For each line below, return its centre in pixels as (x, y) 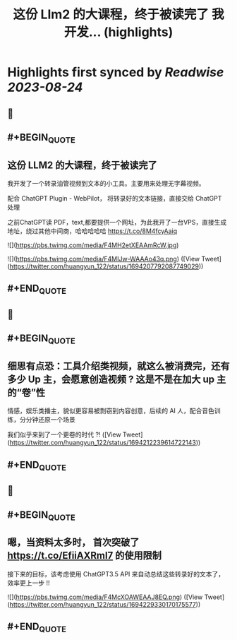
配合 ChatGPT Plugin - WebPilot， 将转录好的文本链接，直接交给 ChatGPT (115, 198)
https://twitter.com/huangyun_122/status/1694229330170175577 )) (105, 604)
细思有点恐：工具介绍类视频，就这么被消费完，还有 (119, 366)
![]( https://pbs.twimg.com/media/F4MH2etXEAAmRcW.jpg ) (93, 245)
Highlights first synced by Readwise (116, 72)
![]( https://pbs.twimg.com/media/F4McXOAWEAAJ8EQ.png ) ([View (105, 597)
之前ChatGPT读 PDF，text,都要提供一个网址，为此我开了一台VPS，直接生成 (117, 222)
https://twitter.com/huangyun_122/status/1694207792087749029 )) (107, 266)
